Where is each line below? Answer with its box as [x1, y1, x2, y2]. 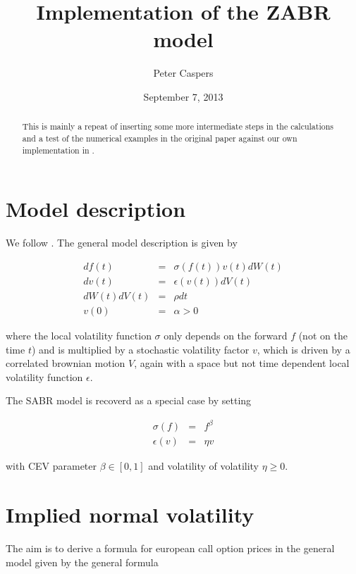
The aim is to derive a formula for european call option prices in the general [6, 541, 335, 556]
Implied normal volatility [6, 500, 254, 529]
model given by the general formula [6, 554, 159, 569]
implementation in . [22, 144, 94, 156]
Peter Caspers [153, 65, 214, 80]
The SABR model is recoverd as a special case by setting [6, 393, 252, 408]
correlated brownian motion [6, 356, 125, 370]
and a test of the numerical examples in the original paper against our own [22, 132, 297, 144]
